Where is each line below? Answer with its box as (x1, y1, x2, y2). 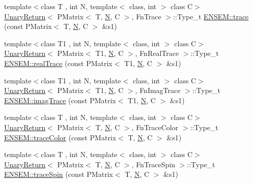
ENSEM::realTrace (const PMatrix (4, 57, 113, 68)
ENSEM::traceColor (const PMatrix (4, 132, 117, 142)
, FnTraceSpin (131, 159, 176, 169)
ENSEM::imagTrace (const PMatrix (4, 95, 116, 105)
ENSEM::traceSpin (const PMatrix (4, 169, 113, 179)
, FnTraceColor (131, 121, 179, 132)
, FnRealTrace (135, 48, 179, 58)
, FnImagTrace (135, 85, 181, 96)
